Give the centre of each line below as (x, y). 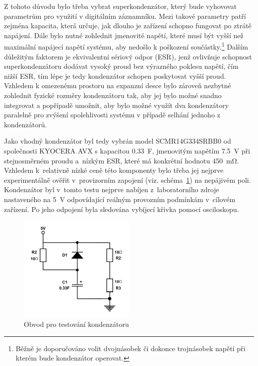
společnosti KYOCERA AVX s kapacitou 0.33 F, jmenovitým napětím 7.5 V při (127, 150)
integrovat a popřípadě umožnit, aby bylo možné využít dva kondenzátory (116, 105)
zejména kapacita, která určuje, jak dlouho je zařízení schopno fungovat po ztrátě (128, 26)
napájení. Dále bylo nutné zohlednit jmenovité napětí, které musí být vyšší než (124, 35)
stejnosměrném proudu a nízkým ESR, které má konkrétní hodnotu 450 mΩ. (122, 160)
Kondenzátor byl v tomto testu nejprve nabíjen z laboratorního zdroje (112, 189)
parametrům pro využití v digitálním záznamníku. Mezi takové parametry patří (125, 16)
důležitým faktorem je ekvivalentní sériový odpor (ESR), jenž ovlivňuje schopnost (128, 56)
